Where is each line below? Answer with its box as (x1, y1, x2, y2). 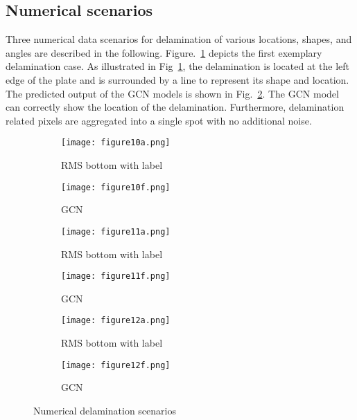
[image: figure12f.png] (61, 360, 171, 370)
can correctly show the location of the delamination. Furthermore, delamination (6, 100, 345, 114)
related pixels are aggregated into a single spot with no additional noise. (6, 113, 312, 127)
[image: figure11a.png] (61, 226, 171, 237)
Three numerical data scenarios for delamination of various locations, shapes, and (6, 32, 352, 46)
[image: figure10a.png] (61, 138, 171, 148)
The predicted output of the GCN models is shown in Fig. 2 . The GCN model (6, 86, 339, 100)
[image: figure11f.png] (61, 271, 171, 282)
